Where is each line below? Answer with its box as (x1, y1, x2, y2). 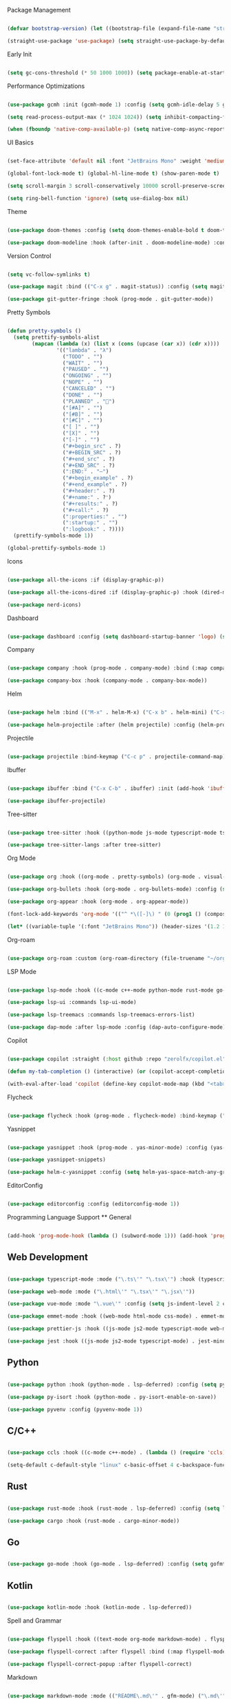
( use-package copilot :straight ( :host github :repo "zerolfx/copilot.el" (7, 1056, 226, 1062)
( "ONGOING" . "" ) (62, 372, 112, 379)
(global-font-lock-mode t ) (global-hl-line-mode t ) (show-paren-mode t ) (7, 170, 220, 178)
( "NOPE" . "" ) (62, 378, 103, 386)
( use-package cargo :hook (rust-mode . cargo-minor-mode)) (7, 1517, 180, 1524)
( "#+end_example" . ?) (62, 481, 128, 488)
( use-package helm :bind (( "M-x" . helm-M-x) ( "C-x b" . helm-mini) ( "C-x (7, 709, 226, 716)
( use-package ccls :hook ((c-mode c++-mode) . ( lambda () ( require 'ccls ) (7, 1449, 226, 1456)
